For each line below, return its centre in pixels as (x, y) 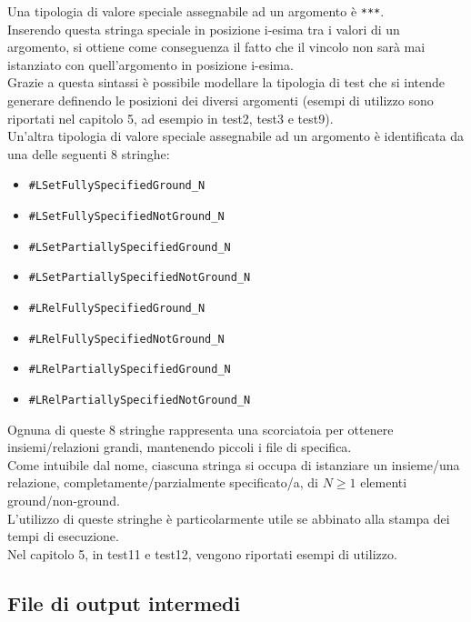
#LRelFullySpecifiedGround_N (117, 309)
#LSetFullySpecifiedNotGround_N (126, 217)
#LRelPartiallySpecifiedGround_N (130, 370)
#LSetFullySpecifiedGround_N (117, 186)
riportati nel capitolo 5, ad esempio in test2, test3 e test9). (170, 118)
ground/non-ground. (64, 501)
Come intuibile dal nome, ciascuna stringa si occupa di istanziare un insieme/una (234, 464)
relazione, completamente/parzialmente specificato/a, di (163, 482)
